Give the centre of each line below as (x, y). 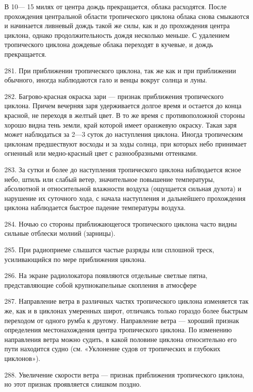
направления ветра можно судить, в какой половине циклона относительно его (121, 339)
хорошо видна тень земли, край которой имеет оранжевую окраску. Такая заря (121, 124)
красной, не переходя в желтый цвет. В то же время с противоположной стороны (125, 115)
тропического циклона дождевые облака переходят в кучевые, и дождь (109, 44)
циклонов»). (22, 358)
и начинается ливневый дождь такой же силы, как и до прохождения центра (117, 25)
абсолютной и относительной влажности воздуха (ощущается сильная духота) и (123, 188)
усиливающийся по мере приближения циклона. (75, 259)
